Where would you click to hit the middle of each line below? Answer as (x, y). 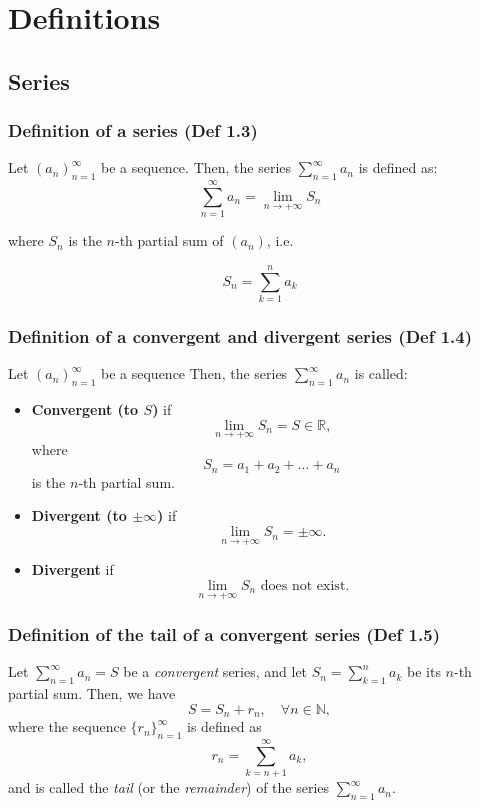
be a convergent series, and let (215, 671)
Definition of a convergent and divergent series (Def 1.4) (240, 335)
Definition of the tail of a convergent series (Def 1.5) (224, 634)
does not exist (303, 585)
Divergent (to (79, 515)
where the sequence (67, 726)
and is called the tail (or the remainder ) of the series (169, 787)
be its (424, 671)
